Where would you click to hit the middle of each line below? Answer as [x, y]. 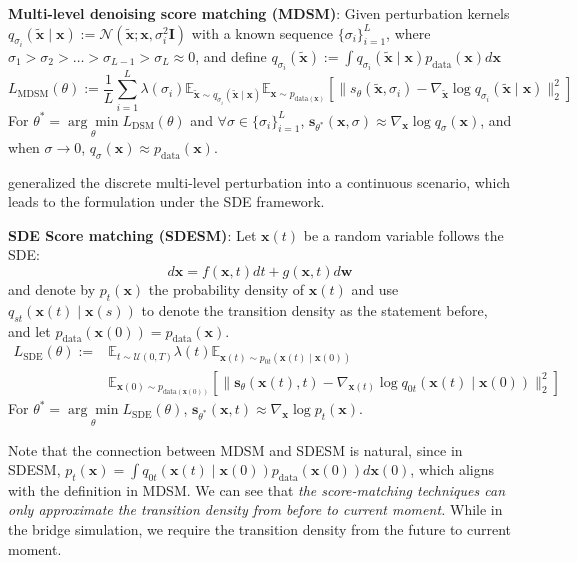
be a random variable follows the [403, 234]
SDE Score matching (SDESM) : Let [132, 234]
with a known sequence [262, 32]
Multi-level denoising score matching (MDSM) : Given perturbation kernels [259, 13]
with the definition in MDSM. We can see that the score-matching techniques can [257, 489]
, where [408, 32]
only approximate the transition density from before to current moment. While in [255, 509]
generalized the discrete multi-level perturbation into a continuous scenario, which [259, 181]
